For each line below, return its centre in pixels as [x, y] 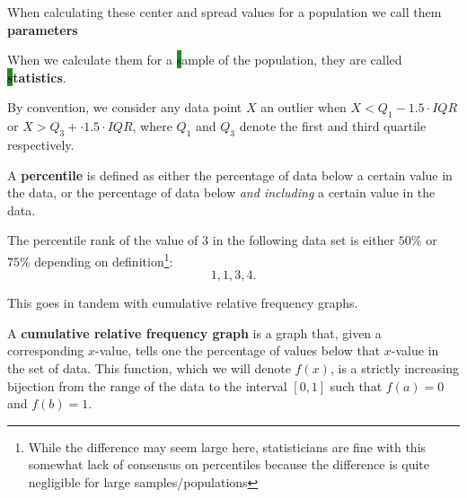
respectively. [41, 144]
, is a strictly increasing [394, 367]
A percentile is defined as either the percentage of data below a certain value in [230, 175]
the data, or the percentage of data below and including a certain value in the [221, 192]
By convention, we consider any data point [125, 107]
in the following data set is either [304, 240]
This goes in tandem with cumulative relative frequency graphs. [183, 303]
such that [356, 385]
